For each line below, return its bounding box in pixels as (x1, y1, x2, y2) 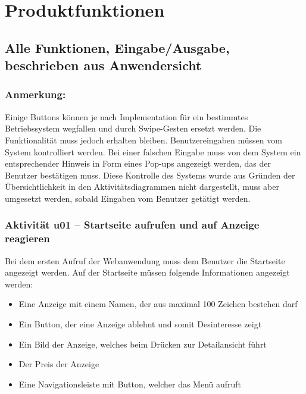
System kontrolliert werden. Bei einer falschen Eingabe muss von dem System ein (5, 145, 301, 158)
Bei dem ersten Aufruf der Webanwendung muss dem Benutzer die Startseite (5, 254, 285, 267)
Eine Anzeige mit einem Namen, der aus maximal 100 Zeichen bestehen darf (18, 298, 298, 310)
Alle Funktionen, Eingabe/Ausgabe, (5, 38, 230, 57)
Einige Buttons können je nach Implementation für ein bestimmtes (5, 110, 248, 123)
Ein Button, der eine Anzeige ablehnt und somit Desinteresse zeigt (18, 318, 262, 330)
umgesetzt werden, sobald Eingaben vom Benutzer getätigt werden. (5, 192, 251, 204)
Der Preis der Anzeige (18, 358, 99, 370)
